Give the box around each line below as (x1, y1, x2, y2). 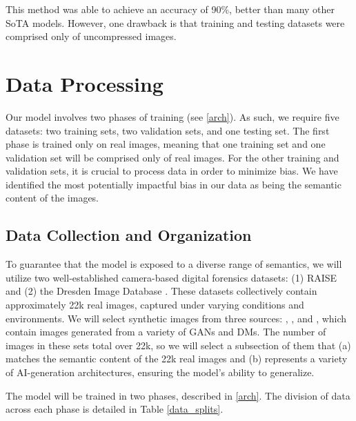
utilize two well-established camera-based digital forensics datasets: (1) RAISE (6, 270, 337, 284)
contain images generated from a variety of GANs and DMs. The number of (6, 324, 326, 339)
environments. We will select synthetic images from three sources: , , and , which (6, 311, 347, 325)
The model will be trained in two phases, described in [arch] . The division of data (6, 388, 350, 402)
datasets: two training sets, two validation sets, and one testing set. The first (6, 123, 330, 137)
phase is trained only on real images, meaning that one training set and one (6, 137, 326, 151)
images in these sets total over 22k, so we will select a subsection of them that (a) (6, 337, 351, 352)
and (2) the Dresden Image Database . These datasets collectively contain (6, 284, 317, 298)
